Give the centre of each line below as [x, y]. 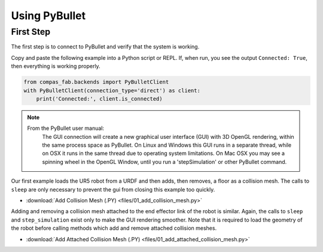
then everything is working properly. [56, 66]
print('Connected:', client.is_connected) [99, 98]
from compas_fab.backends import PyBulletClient [96, 82]
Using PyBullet [48, 16]
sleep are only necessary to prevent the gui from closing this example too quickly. [113, 189]
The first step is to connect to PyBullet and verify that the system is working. [105, 47]
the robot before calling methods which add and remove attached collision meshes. [114, 228]
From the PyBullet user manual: [66, 128]
